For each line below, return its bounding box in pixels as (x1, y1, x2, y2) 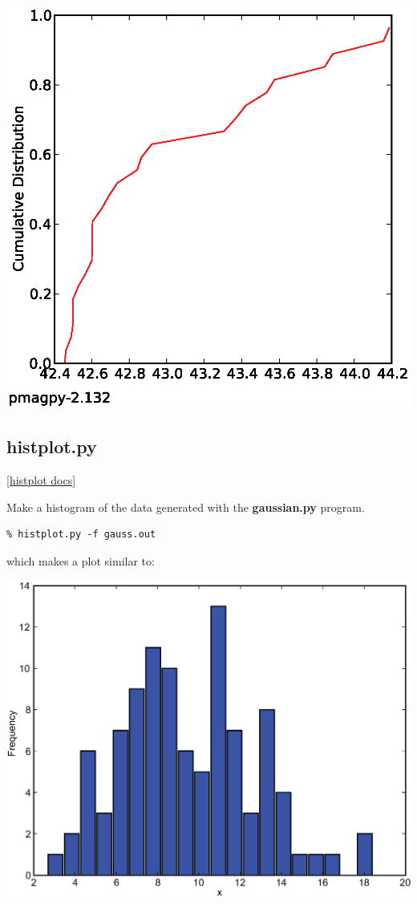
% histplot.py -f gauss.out (6, 529, 156, 541)
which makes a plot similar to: (6, 552, 155, 569)
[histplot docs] (6, 472, 76, 488)
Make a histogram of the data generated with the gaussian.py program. (6, 498, 365, 515)
